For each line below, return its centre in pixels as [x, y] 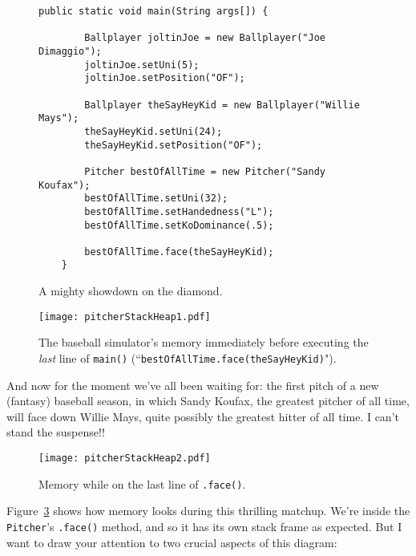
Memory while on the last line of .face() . [142, 483]
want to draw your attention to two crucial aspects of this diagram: [172, 542]
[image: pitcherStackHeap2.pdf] [125, 458]
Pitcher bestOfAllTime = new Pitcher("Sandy [205, 171]
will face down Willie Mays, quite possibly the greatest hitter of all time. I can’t [203, 416]
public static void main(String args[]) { [153, 11]
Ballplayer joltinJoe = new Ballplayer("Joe [205, 38]
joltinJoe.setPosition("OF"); [165, 78]
